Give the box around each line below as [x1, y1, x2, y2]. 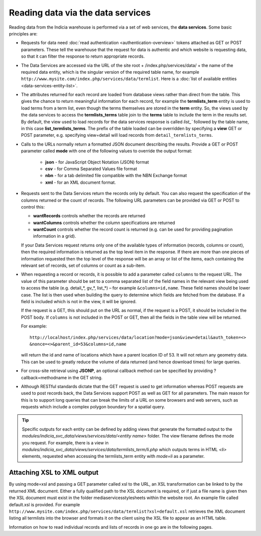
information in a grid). [33, 233, 76, 239]
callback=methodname [21, 374, 67, 380]
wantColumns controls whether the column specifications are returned [33, 220, 175, 226]
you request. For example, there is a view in [22, 439, 109, 446]
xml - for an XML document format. [45, 179, 116, 185]
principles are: [9, 31, 38, 36]
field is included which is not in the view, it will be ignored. [21, 299, 137, 304]
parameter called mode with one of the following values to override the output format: [21, 148, 192, 154]
